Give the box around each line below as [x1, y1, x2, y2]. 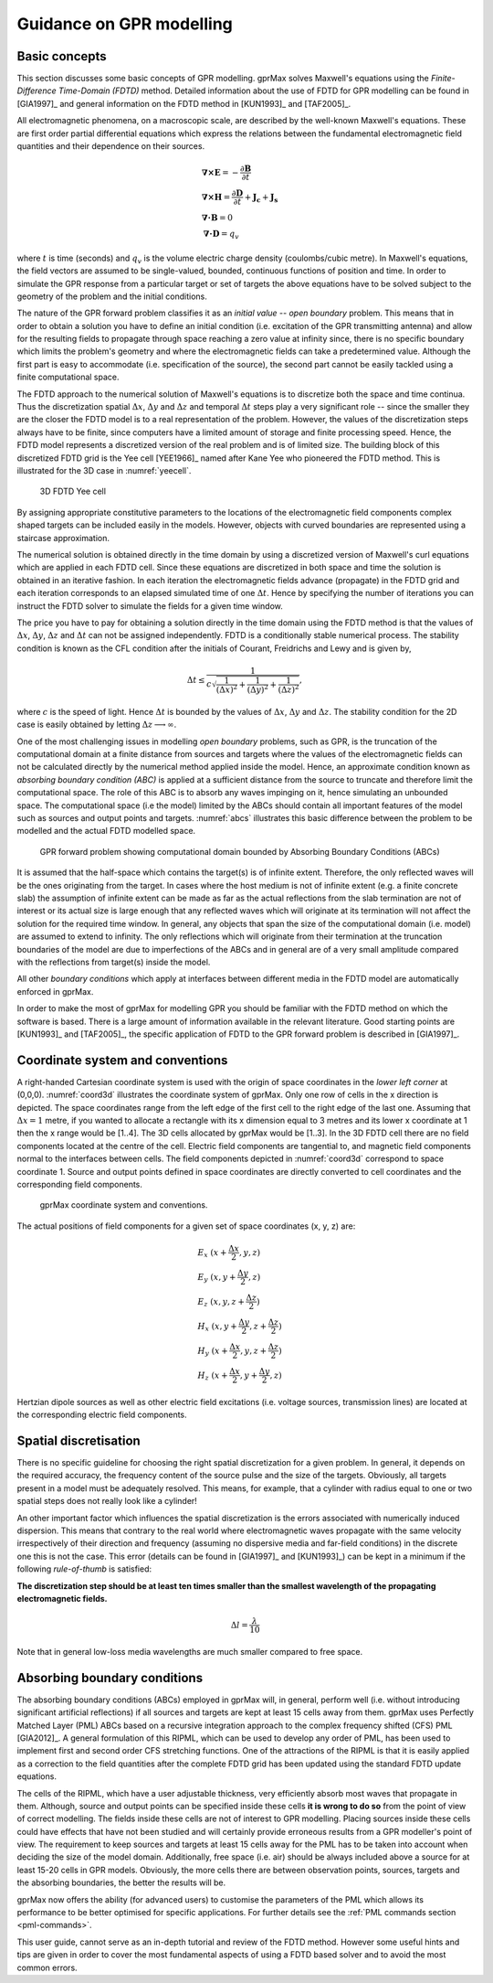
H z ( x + [197, 1370, 228, 1382]
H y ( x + [197, 1345, 228, 1358]
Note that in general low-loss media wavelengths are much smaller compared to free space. [16, 1646, 363, 1657]
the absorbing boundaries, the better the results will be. [16, 1877, 226, 1888]
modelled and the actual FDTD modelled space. [16, 826, 196, 837]
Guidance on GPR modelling [16, 14, 233, 34]
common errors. [16, 1962, 78, 1973]
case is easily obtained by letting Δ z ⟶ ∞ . [16, 719, 177, 730]
